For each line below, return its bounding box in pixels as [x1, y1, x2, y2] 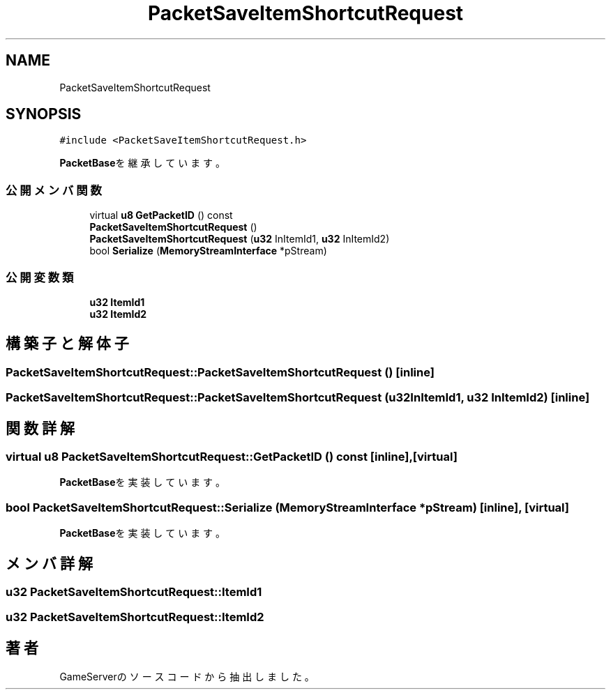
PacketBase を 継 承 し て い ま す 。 [59, 157, 226, 169]
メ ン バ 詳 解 [6, 554, 93, 572]
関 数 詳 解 [6, 419, 75, 437]
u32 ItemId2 [89, 307, 147, 320]
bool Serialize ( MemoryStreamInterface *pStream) [89, 245, 327, 257]
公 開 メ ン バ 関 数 [6, 183, 102, 197]
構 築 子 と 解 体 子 [6, 335, 129, 353]
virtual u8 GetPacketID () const [89, 209, 233, 222]
